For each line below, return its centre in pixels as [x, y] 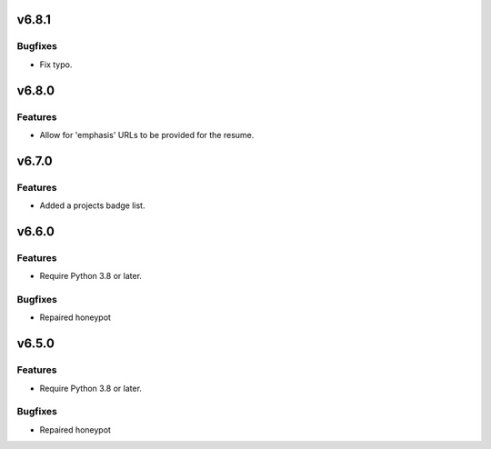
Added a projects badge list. [92, 205]
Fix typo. [56, 65]
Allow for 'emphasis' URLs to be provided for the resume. [147, 135]
